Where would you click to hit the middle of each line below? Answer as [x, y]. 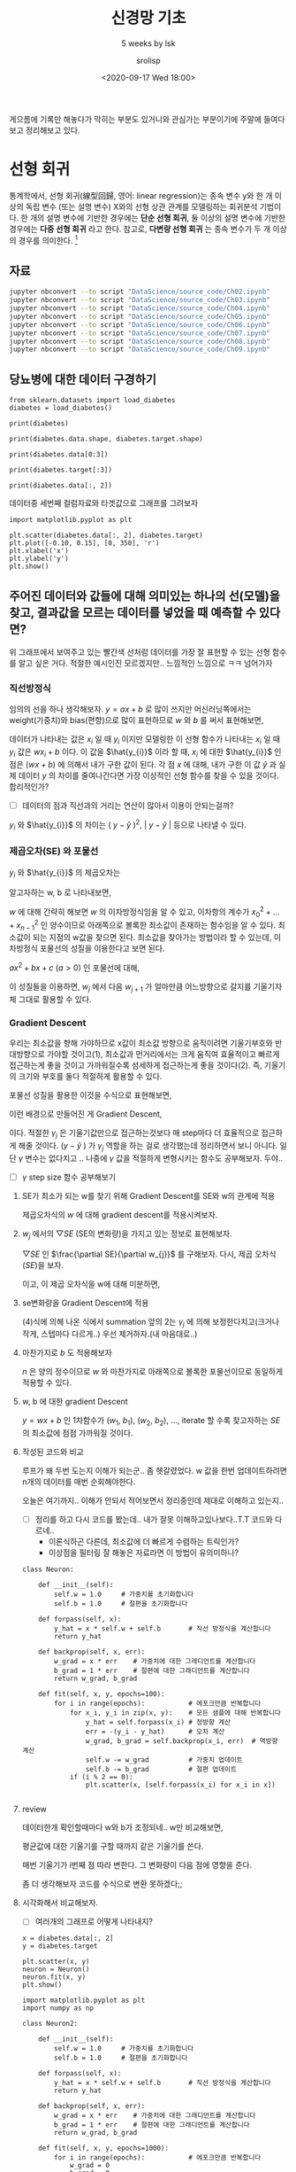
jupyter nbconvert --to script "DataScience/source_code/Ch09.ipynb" [140, 350]
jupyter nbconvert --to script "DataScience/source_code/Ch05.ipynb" [140, 316]
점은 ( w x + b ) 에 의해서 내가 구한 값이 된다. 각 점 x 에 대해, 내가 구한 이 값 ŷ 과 [143, 764]
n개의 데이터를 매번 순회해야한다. [79, 1482]
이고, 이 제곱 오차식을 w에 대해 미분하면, [91, 1284]
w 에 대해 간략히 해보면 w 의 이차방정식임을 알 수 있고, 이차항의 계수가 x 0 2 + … [144, 912]
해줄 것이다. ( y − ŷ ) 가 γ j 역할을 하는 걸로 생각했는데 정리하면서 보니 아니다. [148, 1146]
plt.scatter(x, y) [56, 1962]
